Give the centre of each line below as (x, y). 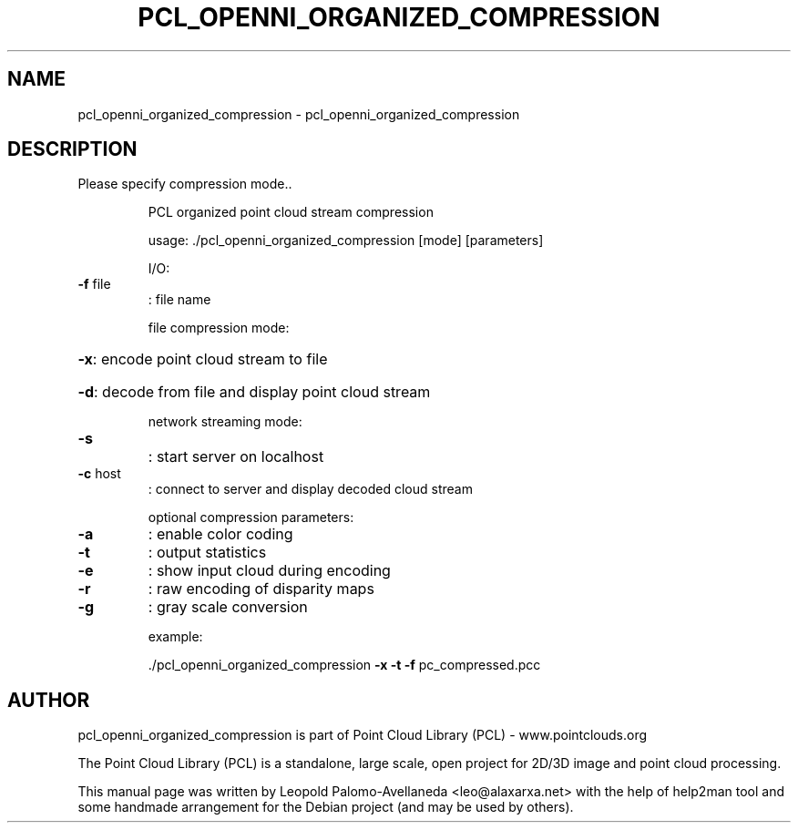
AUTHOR (49, 700)
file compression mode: (219, 328)
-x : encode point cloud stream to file (203, 359)
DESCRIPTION (72, 149)
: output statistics (207, 553)
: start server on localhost (236, 457)
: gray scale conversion (228, 607)
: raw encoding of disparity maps (261, 589)
